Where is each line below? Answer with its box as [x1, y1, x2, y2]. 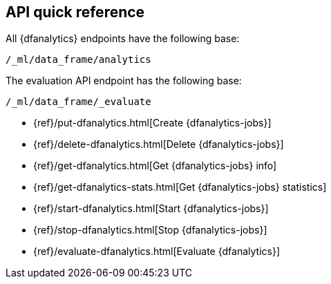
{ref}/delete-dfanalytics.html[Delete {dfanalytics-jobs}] [33, 138, 284, 151]
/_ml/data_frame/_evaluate [6, 96, 151, 108]
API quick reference [6, 3, 145, 21]
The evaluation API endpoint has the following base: [6, 75, 242, 87]
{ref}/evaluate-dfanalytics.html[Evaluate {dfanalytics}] [33, 245, 281, 258]
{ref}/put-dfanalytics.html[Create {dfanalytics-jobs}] [33, 117, 272, 129]
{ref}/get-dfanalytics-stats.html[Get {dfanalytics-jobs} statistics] [33, 181, 327, 193]
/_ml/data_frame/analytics [6, 54, 151, 66]
